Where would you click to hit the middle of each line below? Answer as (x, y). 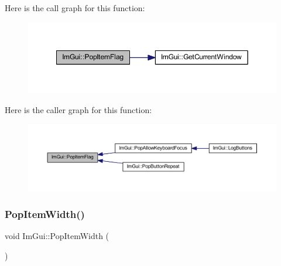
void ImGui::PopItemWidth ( (57, 236)
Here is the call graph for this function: (75, 8)
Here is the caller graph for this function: (78, 109)
